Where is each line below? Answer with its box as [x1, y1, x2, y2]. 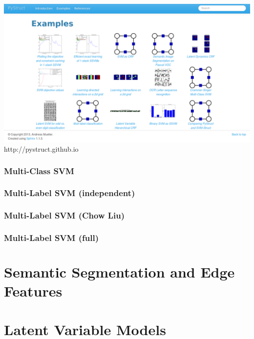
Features [4, 281, 63, 301]
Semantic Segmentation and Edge [4, 262, 235, 282]
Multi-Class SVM [4, 164, 74, 177]
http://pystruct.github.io [4, 144, 79, 154]
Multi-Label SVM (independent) [4, 187, 135, 199]
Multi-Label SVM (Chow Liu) [4, 209, 125, 221]
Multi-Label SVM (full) [4, 232, 99, 244]
